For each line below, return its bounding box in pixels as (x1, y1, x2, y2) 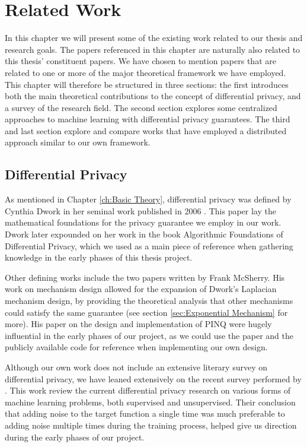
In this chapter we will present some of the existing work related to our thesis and (5, 31, 303, 44)
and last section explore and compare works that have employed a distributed (5, 124, 287, 137)
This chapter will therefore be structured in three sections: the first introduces (5, 78, 289, 90)
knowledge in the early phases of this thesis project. (5, 251, 193, 264)
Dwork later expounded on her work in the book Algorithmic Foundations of (5, 228, 283, 240)
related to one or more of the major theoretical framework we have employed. (5, 66, 286, 78)
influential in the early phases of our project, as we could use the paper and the (5, 329, 293, 341)
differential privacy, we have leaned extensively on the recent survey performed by (5, 372, 302, 385)
